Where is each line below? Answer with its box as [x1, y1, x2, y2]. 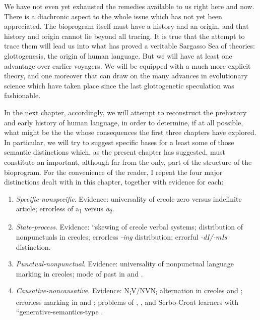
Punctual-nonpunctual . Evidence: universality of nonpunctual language [16, 258, 234, 269]
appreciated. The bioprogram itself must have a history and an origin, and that [4, 21, 249, 31]
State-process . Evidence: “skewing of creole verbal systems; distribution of [16, 221, 243, 232]
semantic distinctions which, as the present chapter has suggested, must [4, 147, 225, 157]
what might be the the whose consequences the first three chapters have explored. [4, 127, 256, 138]
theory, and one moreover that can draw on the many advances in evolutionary [4, 70, 248, 81]
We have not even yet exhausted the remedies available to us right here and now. [4, 1, 254, 11]
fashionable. [4, 90, 41, 101]
